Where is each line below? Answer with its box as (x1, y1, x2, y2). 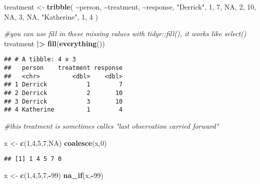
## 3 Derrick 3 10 (4, 98, 123, 105)
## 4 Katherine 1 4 (4, 106, 123, 114)
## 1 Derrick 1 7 (4, 81, 123, 88)
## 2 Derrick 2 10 (4, 89, 123, 97)
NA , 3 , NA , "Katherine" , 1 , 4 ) (4, 11, 98, 22)
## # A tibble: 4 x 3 (4, 56, 76, 63)
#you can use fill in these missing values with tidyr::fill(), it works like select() (4, 28, 246, 39)
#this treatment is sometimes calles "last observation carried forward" (4, 120, 219, 131)
